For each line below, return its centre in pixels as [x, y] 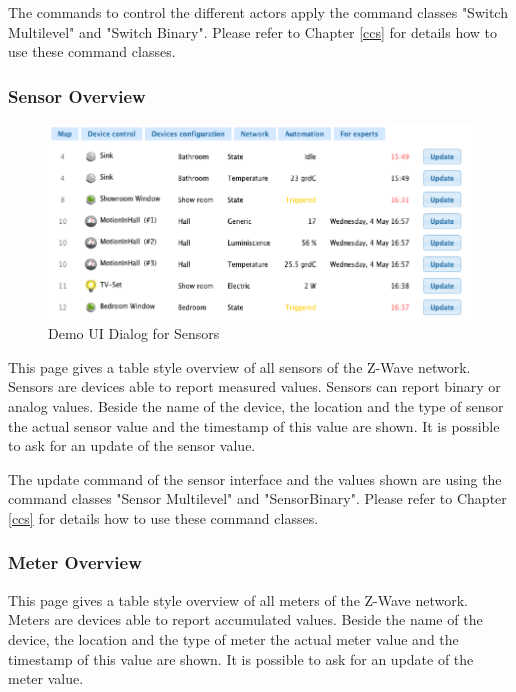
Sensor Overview [77, 95]
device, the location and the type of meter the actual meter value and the [233, 638]
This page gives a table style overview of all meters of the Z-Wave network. [238, 599]
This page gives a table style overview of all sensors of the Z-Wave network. [239, 366]
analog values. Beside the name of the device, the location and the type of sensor [256, 405]
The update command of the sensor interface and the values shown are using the [255, 478]
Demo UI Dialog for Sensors [134, 333]
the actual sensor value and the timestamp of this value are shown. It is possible [254, 425]
